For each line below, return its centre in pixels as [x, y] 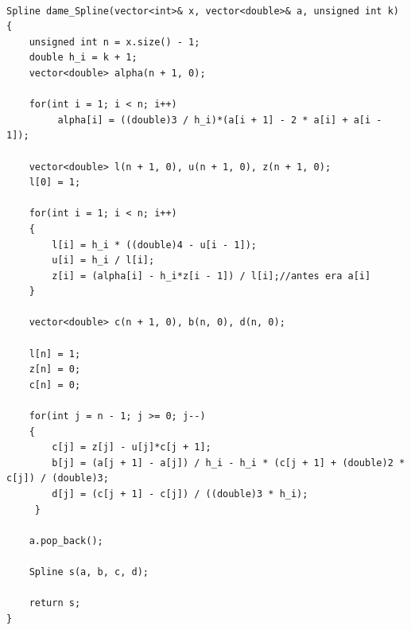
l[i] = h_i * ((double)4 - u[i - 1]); [154, 245]
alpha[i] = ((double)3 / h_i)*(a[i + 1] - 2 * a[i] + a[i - [220, 120]
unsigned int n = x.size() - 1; [114, 42]
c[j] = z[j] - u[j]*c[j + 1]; [132, 447]
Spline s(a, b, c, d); [89, 572]
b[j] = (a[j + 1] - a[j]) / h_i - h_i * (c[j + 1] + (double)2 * [229, 463]
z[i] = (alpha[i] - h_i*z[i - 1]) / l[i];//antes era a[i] [211, 276]
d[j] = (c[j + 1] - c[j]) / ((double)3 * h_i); [180, 494]
